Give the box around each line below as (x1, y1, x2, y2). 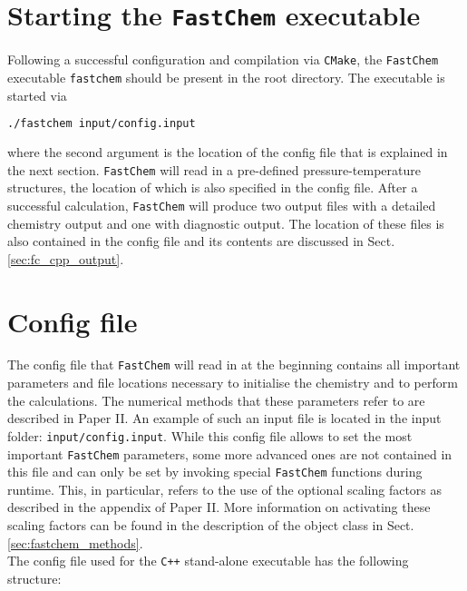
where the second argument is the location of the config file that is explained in (7, 143, 448, 162)
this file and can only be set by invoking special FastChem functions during (7, 462, 423, 481)
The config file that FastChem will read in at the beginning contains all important (7, 355, 461, 374)
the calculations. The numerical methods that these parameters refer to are (7, 390, 425, 409)
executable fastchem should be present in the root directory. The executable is (7, 67, 445, 86)
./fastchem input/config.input (7, 117, 196, 131)
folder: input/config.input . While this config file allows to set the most (7, 426, 413, 445)
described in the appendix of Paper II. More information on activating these (7, 497, 431, 517)
